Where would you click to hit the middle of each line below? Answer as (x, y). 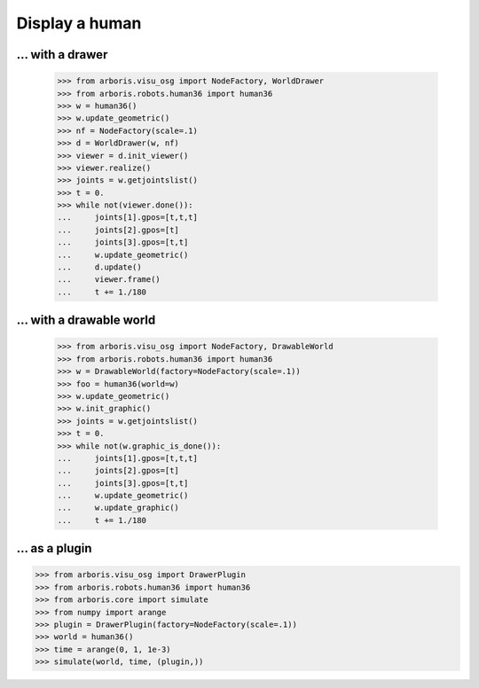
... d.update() (99, 267)
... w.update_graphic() (118, 508)
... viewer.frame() (109, 280)
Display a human (79, 23)
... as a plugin (54, 548)
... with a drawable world (86, 321)
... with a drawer (62, 55)
